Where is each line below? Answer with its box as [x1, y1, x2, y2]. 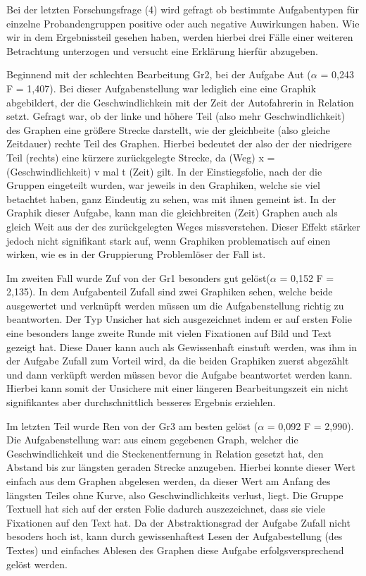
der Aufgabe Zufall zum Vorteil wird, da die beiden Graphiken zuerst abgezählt [6, 353, 349, 368]
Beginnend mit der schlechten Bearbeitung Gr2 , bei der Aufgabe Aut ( [6, 67, 311, 82]
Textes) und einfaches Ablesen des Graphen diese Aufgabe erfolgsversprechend [6, 542, 344, 557]
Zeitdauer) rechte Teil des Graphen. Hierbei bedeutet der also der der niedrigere [6, 136, 352, 151]
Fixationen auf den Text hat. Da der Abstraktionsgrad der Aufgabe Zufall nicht [6, 515, 351, 529]
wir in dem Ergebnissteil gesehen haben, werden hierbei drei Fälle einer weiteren [6, 30, 353, 44]
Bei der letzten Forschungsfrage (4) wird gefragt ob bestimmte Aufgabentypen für [6, 2, 359, 16]
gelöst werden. [6, 556, 68, 571]
